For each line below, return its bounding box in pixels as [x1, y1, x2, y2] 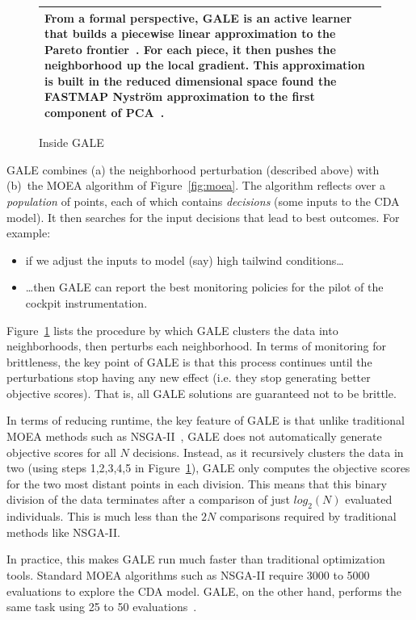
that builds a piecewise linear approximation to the [44, 25, 336, 42]
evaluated [345, 491, 393, 508]
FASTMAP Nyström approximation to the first [44, 88, 315, 105]
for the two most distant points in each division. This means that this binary [6, 475, 387, 492]
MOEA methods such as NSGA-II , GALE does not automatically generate [6, 428, 382, 445]
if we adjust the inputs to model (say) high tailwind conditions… [25, 251, 344, 268]
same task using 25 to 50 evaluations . [6, 598, 197, 615]
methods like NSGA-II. [6, 523, 120, 540]
